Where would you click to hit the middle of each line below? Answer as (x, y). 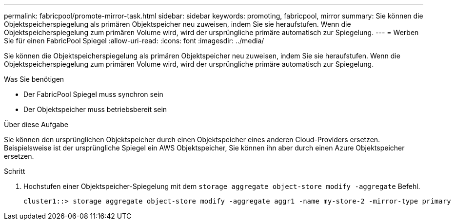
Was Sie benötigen (34, 79)
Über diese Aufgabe (36, 124)
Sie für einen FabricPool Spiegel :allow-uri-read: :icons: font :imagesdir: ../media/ (134, 41)
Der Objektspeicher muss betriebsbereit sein (95, 109)
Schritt (15, 171)
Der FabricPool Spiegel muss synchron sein (93, 94)
